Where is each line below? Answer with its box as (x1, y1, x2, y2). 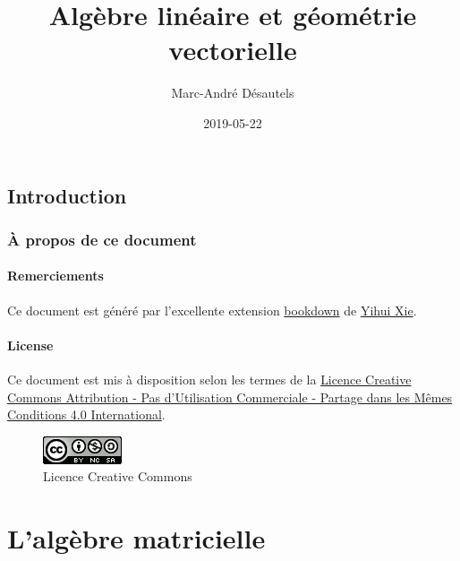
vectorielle (168, 31, 297, 68)
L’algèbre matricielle (7, 520, 266, 557)
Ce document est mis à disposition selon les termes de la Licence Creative (7, 369, 412, 388)
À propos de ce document (7, 228, 197, 250)
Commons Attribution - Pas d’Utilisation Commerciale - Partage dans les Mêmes (7, 387, 453, 406)
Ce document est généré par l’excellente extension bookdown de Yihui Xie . (7, 300, 417, 319)
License (7, 335, 54, 354)
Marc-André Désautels (171, 83, 294, 102)
